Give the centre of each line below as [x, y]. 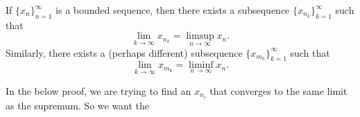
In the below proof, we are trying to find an [98, 90]
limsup [200, 36]
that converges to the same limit [278, 90]
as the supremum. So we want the [78, 105]
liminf [201, 65]
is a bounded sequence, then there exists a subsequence [173, 10]
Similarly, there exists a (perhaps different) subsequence [124, 52]
